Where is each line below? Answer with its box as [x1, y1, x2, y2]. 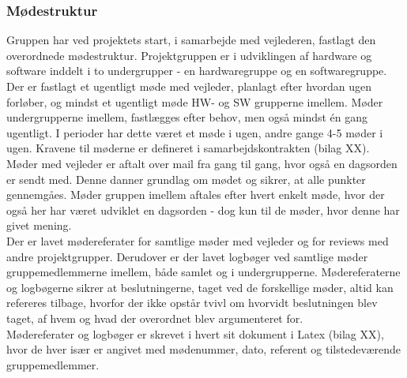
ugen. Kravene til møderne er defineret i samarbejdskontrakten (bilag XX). [6, 140, 370, 156]
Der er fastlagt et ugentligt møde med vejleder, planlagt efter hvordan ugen [6, 78, 372, 94]
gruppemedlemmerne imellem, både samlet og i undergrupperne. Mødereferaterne [6, 264, 401, 280]
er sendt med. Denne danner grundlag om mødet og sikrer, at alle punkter [6, 170, 366, 187]
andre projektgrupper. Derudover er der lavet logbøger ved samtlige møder [6, 248, 368, 264]
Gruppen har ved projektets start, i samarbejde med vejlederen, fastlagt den [6, 32, 376, 48]
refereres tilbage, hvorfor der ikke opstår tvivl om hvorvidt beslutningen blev [6, 294, 378, 311]
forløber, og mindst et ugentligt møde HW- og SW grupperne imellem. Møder [6, 93, 383, 110]
